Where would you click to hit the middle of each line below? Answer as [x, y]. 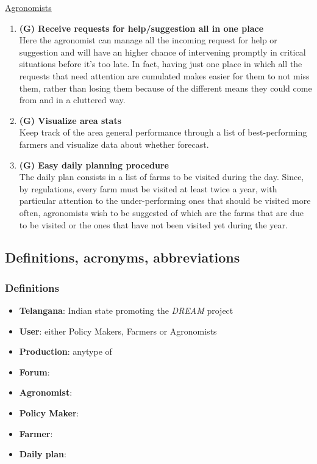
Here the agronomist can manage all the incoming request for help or [148, 40]
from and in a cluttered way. [72, 100]
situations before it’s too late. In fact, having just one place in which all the [161, 64]
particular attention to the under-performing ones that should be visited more [165, 201]
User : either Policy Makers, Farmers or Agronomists [118, 331]
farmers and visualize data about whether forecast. [114, 144]
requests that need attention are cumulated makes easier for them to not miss [164, 75]
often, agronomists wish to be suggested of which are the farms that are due [161, 212]
